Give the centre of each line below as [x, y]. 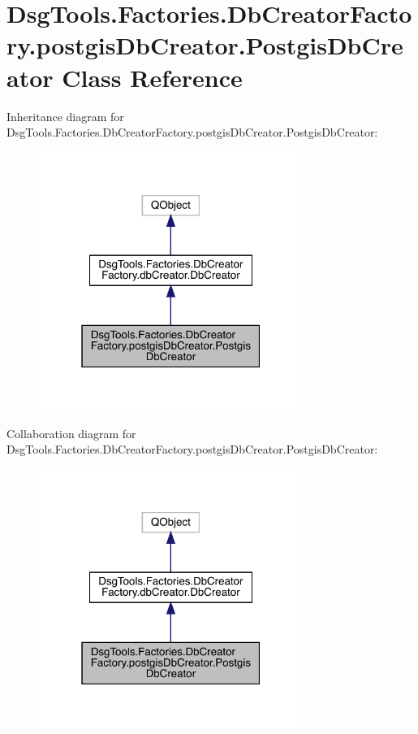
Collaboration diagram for [71, 433]
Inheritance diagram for [65, 116]
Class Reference [152, 77]
